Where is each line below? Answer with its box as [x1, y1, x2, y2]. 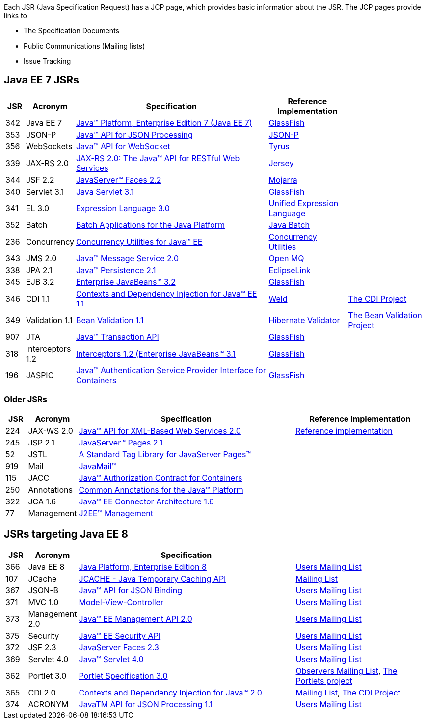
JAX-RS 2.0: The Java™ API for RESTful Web [76, 153, 240, 163]
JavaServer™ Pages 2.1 [79, 437, 163, 447]
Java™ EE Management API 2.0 [79, 614, 192, 624]
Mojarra [268, 174, 297, 185]
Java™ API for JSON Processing [76, 129, 193, 139]
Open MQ [268, 253, 304, 263]
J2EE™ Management [79, 508, 153, 518]
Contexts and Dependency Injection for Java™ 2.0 [79, 688, 262, 698]
